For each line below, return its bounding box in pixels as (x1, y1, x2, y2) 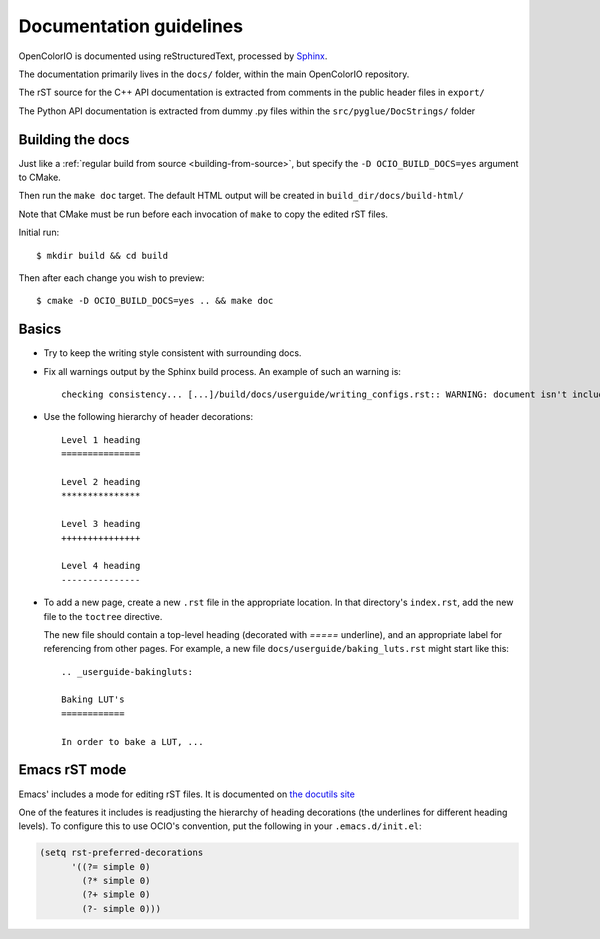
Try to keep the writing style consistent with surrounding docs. (43, 347, 302, 359)
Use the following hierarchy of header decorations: (43, 411, 254, 423)
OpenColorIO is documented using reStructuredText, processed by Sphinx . (18, 50, 328, 62)
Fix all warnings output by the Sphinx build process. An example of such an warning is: (43, 365, 402, 377)
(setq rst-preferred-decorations (39, 847, 204, 859)
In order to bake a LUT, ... (61, 736, 204, 747)
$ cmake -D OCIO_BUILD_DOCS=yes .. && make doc (36, 295, 274, 307)
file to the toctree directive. (43, 610, 163, 622)
